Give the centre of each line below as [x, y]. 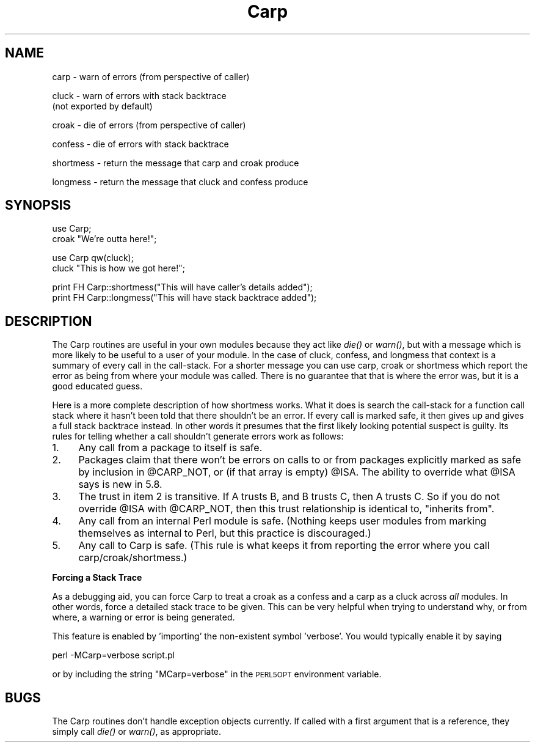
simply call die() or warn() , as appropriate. [137, 732]
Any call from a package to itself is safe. [170, 448]
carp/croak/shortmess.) [133, 558]
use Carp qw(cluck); [93, 258]
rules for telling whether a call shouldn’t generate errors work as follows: [198, 436]
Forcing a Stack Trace [97, 578]
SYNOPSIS [38, 205]
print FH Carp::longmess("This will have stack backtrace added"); [184, 298]
